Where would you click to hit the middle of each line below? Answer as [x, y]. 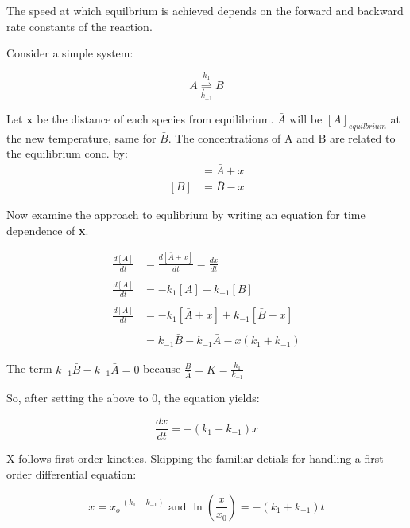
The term [29, 368]
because [162, 368]
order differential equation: [72, 473]
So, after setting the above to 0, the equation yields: [133, 397]
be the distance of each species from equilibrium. [155, 118]
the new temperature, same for [81, 137]
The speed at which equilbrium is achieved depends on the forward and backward [205, 10]
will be [306, 118]
